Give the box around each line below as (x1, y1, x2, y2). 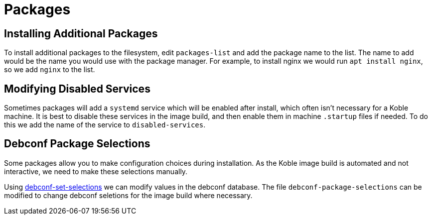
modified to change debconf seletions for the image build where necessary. (4, 191, 253, 200)
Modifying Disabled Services (4, 82, 150, 95)
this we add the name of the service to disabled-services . (4, 120, 206, 129)
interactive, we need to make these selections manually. (4, 167, 188, 176)
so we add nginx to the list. (4, 65, 95, 74)
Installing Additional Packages (4, 27, 158, 40)
